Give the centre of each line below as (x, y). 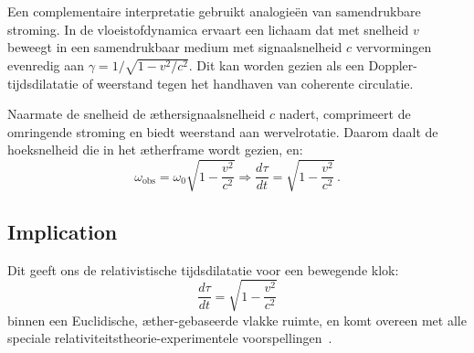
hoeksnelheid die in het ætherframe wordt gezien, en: (155, 150)
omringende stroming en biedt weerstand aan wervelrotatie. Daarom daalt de (223, 131)
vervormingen (394, 47)
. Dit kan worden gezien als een (276, 64)
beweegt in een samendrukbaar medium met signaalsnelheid (175, 47)
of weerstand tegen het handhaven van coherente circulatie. (248, 83)
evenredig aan (46, 64)
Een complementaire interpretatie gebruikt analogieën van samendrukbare (214, 11)
